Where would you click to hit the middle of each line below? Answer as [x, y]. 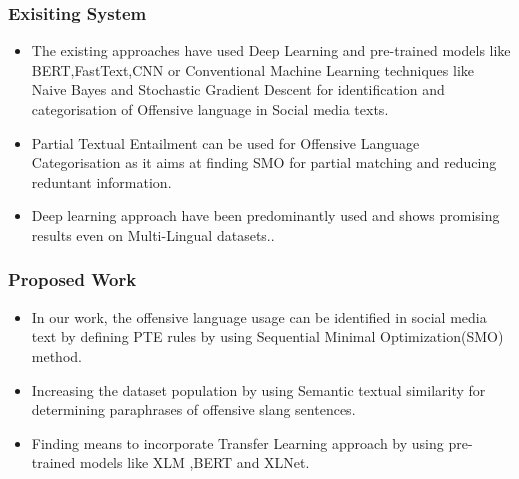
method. [56, 355]
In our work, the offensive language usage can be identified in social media [259, 316]
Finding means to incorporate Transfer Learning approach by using [237, 442]
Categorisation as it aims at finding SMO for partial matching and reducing [264, 162]
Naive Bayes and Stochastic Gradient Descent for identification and [238, 89]
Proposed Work [72, 279]
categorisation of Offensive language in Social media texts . [210, 109]
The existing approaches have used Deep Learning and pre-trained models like [271, 50]
